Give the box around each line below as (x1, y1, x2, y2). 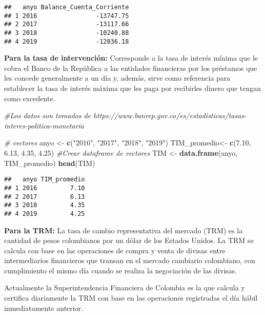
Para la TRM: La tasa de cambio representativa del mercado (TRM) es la (4, 225, 243, 235)
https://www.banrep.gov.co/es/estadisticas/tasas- (93, 110, 247, 121)
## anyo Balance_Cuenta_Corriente (4, 4, 129, 11)
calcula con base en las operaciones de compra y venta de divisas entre (4, 245, 226, 255)
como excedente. (4, 92, 55, 103)
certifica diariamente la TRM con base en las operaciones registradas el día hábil (4, 292, 258, 303)
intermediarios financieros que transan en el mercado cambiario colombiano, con (4, 255, 255, 266)
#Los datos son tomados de (4, 110, 91, 121)
